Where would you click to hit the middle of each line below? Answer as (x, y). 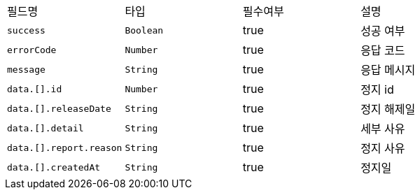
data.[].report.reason (65, 147)
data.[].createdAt (54, 167)
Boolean (144, 30)
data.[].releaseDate (59, 108)
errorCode (32, 50)
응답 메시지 (388, 70)
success (26, 30)
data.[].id (35, 89)
